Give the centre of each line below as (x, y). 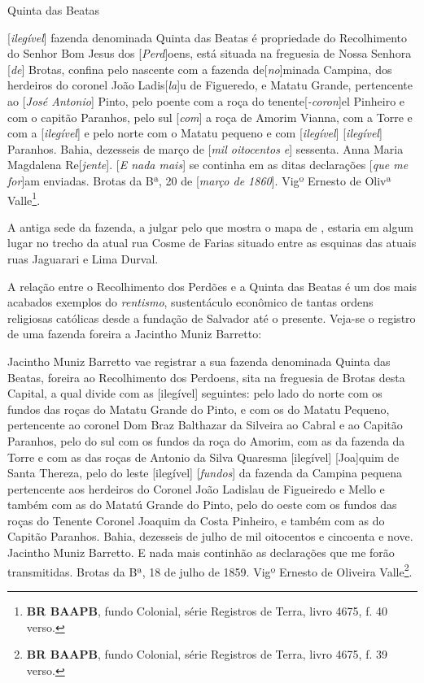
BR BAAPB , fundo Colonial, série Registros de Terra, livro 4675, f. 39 (207, 654)
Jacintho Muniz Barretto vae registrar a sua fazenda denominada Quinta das (199, 361)
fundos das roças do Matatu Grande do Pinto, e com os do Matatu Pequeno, (199, 409)
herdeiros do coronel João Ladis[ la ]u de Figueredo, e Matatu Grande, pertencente (210, 85)
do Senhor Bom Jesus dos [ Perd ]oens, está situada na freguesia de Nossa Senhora (210, 53)
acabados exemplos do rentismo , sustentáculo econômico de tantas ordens (190, 302)
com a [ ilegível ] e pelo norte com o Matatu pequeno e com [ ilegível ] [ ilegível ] (195, 133)
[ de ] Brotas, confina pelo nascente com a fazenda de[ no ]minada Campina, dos (200, 69)
